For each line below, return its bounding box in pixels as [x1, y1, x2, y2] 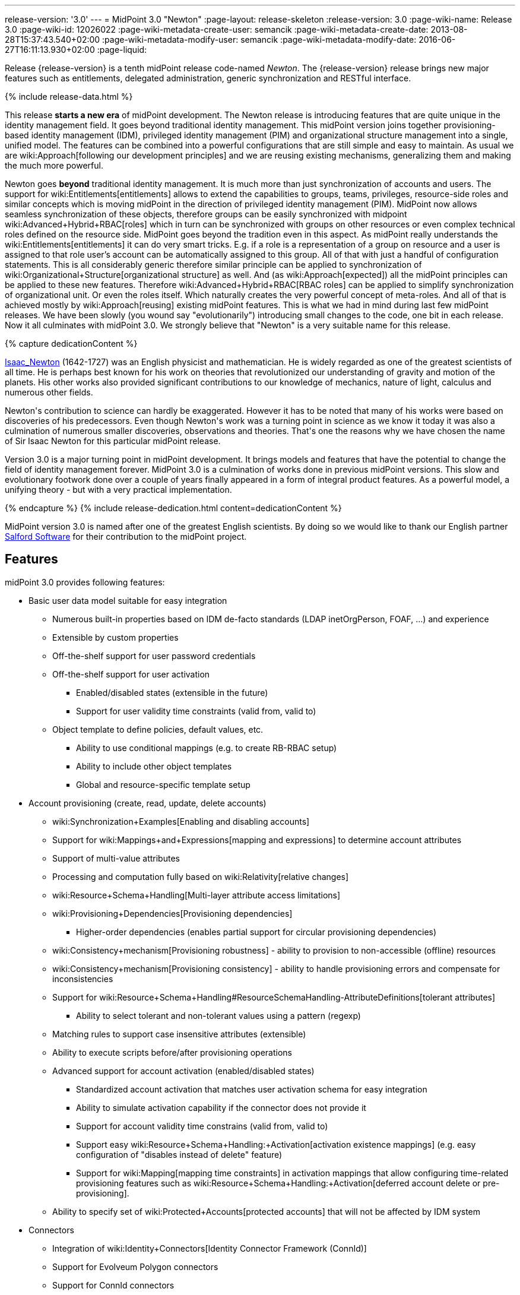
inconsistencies [52, 973, 113, 984]
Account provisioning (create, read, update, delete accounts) [28, 797, 267, 808]
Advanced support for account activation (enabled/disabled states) [52, 1065, 315, 1076]
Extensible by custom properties [52, 632, 179, 642]
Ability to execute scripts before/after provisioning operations [52, 1047, 292, 1057]
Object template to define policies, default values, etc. [52, 724, 264, 734]
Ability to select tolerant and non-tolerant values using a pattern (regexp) [76, 1010, 361, 1021]
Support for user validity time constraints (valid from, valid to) [76, 705, 316, 716]
